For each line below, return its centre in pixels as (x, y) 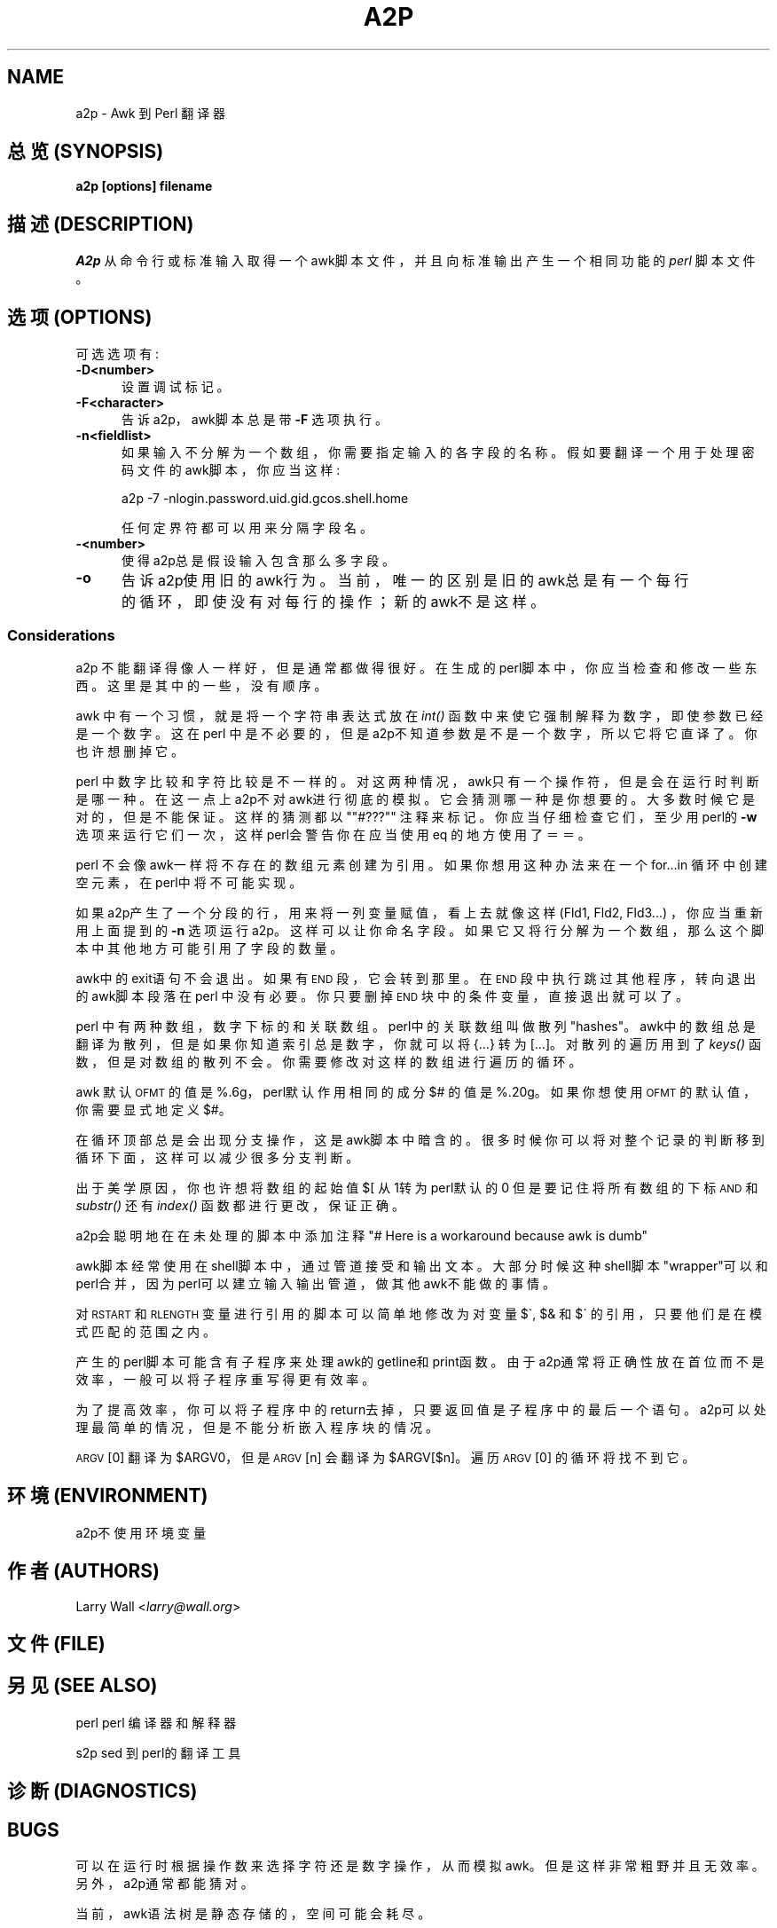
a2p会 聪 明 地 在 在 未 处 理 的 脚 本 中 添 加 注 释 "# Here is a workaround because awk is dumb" (362, 1235)
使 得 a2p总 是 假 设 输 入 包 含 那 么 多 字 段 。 (259, 561)
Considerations (61, 635)
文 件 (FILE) (56, 1643)
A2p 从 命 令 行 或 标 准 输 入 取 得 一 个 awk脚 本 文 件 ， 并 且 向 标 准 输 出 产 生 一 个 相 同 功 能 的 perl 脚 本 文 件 (416, 261)
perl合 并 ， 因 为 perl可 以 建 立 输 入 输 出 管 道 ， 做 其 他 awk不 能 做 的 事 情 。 (316, 1283)
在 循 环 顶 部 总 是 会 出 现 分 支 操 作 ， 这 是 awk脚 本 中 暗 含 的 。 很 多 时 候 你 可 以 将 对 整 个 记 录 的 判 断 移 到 (420, 1139)
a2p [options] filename (144, 186)
